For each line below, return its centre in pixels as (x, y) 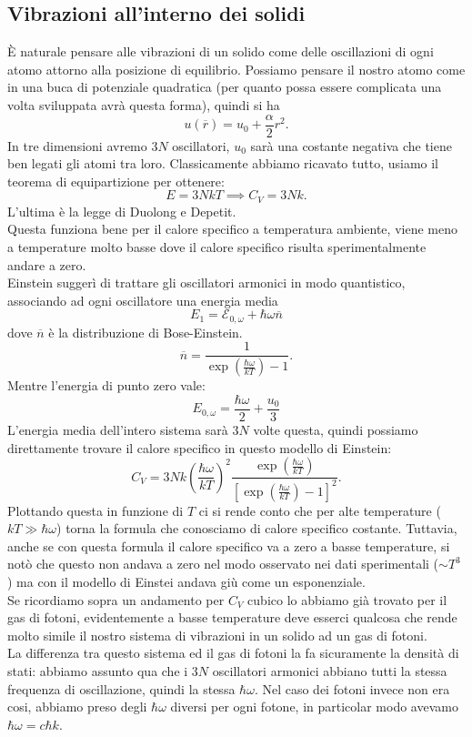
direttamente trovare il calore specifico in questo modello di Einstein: (200, 447)
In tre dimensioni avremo (77, 145)
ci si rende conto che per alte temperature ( (320, 510)
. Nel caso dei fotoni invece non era (352, 688)
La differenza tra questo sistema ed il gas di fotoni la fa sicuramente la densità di (233, 653)
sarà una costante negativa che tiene (351, 145)
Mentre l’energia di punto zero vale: (106, 385)
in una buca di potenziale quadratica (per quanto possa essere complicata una (225, 87)
